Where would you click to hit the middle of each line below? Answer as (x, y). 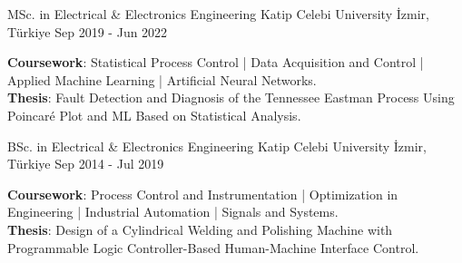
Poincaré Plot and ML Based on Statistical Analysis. (154, 115)
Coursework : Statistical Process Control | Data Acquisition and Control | (216, 62)
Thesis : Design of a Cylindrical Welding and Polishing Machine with (200, 229)
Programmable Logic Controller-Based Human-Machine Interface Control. (213, 247)
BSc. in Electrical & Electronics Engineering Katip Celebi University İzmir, (217, 146)
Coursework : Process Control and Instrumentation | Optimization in (203, 194)
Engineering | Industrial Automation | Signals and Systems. (173, 212)
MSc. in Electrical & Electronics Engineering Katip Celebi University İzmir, (218, 14)
